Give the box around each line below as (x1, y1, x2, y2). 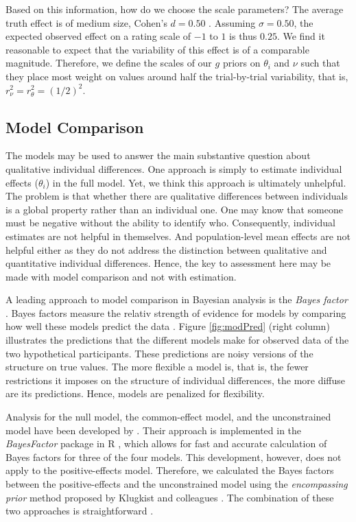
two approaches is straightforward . (5, 503, 154, 518)
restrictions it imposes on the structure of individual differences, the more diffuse (5, 372, 346, 387)
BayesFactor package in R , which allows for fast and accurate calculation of (5, 436, 327, 451)
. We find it (276, 29, 325, 43)
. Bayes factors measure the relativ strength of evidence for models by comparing (5, 305, 346, 320)
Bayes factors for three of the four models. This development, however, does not (5, 449, 342, 464)
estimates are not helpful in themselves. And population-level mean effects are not (5, 228, 351, 243)
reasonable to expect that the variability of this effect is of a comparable (5, 42, 309, 56)
